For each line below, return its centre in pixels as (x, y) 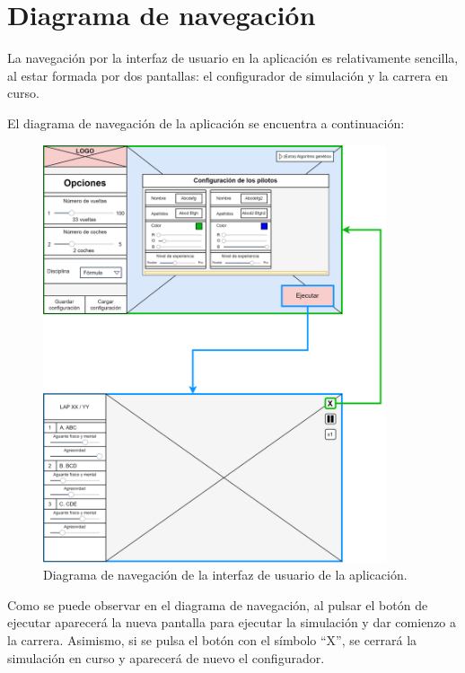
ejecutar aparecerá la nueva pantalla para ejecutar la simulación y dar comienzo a (232, 622)
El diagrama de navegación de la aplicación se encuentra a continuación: (206, 122)
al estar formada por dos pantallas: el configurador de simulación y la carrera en (228, 75)
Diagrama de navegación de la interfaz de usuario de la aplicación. (225, 575)
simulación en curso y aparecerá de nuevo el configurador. (166, 657)
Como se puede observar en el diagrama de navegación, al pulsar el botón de (218, 604)
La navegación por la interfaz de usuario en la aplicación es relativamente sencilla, (233, 58)
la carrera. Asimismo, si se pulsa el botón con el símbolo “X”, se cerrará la (212, 640)
